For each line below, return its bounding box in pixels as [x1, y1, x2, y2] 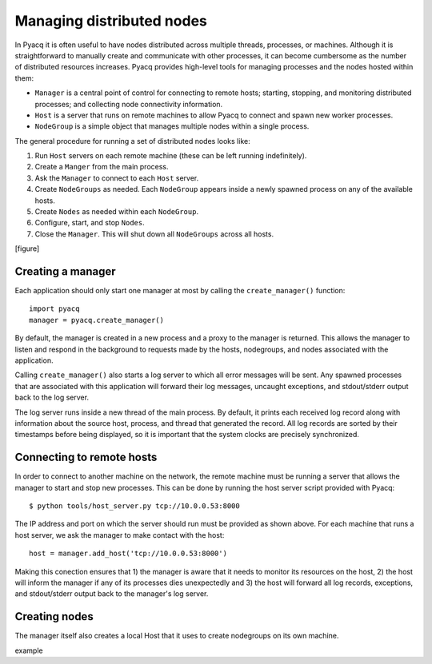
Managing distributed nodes [14, 12, 207, 30]
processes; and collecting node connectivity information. [34, 99, 223, 109]
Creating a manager [14, 264, 116, 278]
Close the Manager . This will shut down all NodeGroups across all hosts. [34, 229, 274, 239]
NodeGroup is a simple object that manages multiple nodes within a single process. [34, 121, 310, 131]
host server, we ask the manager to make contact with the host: [14, 530, 225, 539]
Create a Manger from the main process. [34, 162, 169, 172]
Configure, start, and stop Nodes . [34, 218, 146, 228]
